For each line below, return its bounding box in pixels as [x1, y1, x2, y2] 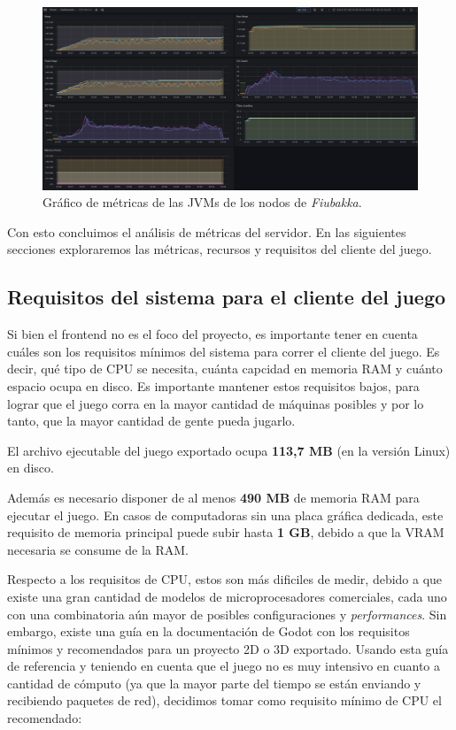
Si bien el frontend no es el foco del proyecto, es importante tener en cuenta [7, 325, 418, 343]
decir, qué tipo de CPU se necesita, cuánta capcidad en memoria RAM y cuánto [7, 359, 443, 378]
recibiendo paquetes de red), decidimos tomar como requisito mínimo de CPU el [7, 691, 442, 710]
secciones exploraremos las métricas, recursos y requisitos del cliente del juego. [7, 240, 432, 258]
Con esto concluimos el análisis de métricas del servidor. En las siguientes [7, 222, 406, 241]
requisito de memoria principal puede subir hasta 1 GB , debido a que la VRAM [7, 523, 444, 542]
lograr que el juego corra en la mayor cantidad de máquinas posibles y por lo [7, 394, 424, 412]
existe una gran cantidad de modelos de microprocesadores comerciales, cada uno [7, 587, 447, 605]
